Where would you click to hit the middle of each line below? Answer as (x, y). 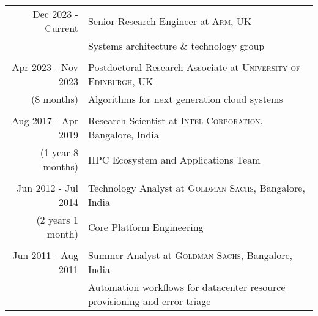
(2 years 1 (57, 220)
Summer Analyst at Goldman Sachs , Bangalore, (190, 255)
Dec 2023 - (55, 14)
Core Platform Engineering (146, 227)
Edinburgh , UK (120, 81)
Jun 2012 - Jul (47, 188)
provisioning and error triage (149, 301)
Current (61, 28)
